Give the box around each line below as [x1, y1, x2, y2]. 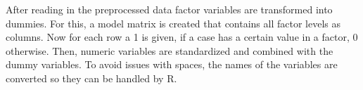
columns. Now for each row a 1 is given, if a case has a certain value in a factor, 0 [6, 30, 358, 44]
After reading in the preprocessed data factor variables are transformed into [6, 2, 333, 16]
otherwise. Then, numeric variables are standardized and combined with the [6, 43, 333, 58]
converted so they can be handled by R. [6, 70, 177, 85]
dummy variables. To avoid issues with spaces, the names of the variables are [6, 57, 338, 72]
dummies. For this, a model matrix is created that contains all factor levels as [6, 15, 340, 30]
